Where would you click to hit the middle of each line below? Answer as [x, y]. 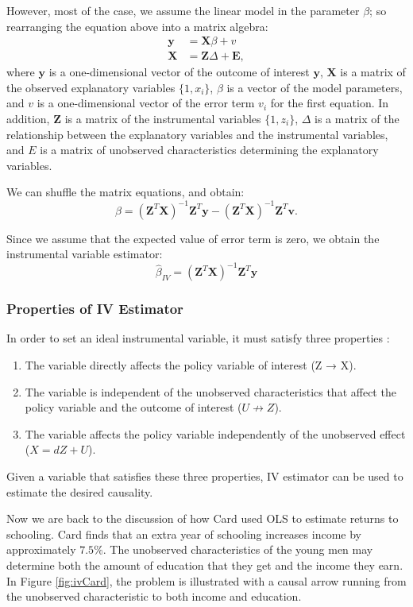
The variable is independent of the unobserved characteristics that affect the [210, 391]
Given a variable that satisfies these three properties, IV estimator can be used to [205, 476]
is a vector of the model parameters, [315, 87]
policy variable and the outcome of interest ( [133, 407]
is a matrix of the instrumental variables [163, 119]
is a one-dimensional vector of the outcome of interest [179, 72]
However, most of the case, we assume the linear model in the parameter [183, 10]
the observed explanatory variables [91, 87]
